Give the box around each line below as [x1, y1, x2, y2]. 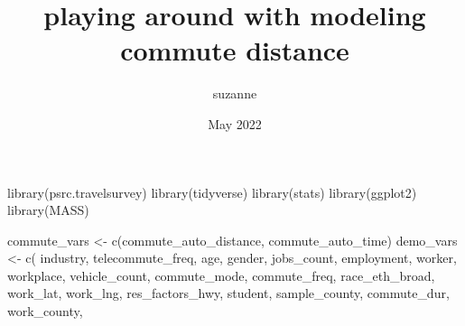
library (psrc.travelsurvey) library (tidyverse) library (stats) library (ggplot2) [7, 182, 417, 201]
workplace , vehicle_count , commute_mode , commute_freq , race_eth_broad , [7, 265, 435, 284]
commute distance [120, 32, 349, 69]
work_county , [7, 302, 83, 321]
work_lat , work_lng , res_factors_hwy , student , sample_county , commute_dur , [7, 284, 450, 303]
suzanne [212, 84, 257, 103]
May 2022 [208, 114, 262, 133]
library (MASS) [7, 200, 89, 219]
